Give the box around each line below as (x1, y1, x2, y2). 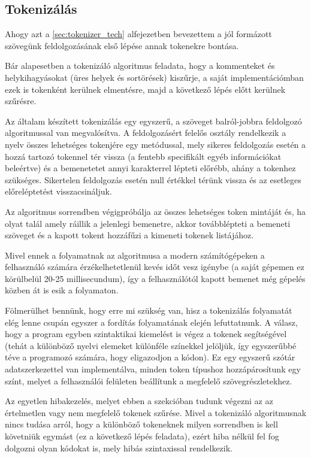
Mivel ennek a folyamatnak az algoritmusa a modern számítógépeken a (5, 248, 265, 261)
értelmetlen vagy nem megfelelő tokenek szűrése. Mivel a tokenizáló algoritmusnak (5, 406, 307, 418)
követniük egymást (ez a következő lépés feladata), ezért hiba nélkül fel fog (5, 430, 279, 442)
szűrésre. (5, 95, 37, 107)
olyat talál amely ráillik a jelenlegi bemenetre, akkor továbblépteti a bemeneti (5, 217, 291, 229)
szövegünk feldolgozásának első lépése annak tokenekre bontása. (5, 39, 239, 51)
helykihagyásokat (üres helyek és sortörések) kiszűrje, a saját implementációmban (5, 71, 304, 83)
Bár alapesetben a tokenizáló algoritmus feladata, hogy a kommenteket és (5, 59, 275, 72)
